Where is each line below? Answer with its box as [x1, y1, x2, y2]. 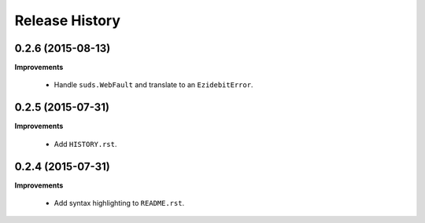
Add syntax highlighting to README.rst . [54, 199, 185, 208]
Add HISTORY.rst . [54, 139, 117, 148]
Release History [14, 12, 121, 29]
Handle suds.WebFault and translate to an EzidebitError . [54, 80, 253, 90]
